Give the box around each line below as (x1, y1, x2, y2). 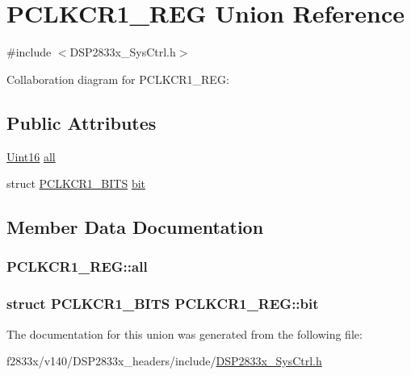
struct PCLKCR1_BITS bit (6, 175, 146, 192)
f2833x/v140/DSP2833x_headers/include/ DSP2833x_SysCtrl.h (6, 352, 322, 369)
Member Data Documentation (6, 215, 264, 240)
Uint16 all (6, 148, 56, 165)
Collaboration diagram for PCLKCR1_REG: (6, 70, 229, 87)
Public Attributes (6, 110, 157, 135)
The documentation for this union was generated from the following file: (6, 325, 363, 342)
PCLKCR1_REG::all (6, 256, 148, 277)
